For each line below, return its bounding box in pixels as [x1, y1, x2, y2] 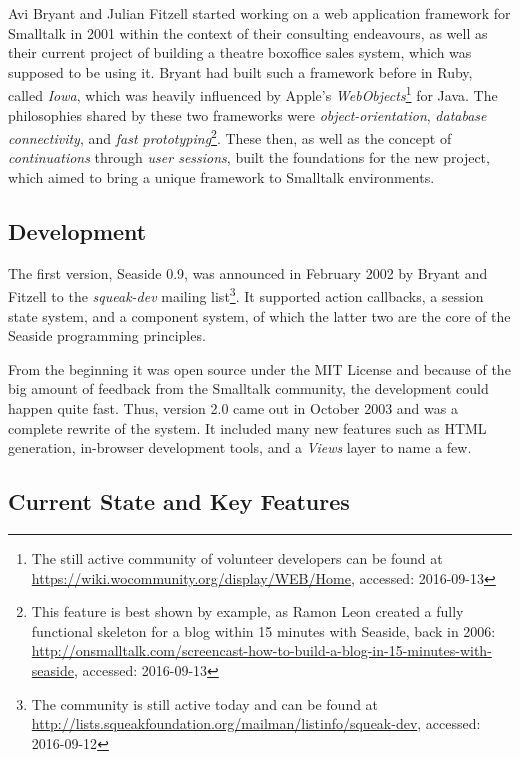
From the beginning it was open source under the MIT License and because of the [8, 358, 511, 379]
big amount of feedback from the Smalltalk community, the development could [8, 378, 489, 399]
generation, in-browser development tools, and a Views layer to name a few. [8, 437, 472, 458]
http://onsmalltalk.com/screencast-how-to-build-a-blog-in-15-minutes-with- [31, 640, 492, 661]
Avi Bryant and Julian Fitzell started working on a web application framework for [8, 3, 511, 23]
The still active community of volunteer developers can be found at [31, 548, 443, 569]
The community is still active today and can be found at [31, 693, 379, 714]
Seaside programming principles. [8, 325, 206, 346]
